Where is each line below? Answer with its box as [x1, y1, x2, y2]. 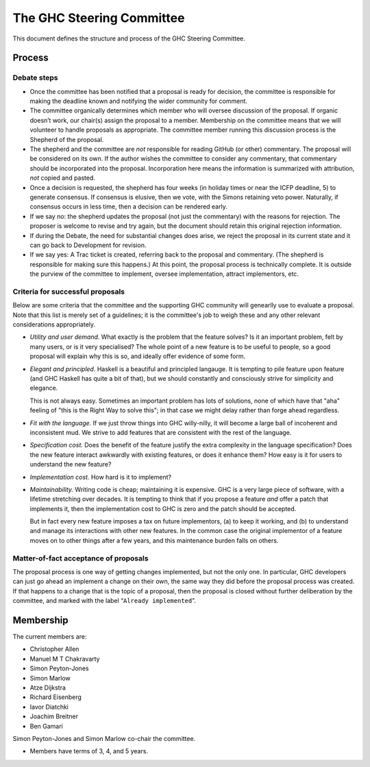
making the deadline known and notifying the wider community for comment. [29, 97, 248, 106]
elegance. [29, 384, 58, 392]
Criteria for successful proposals [12, 287, 125, 296]
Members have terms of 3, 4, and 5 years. [29, 747, 149, 755]
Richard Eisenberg [29, 693, 82, 701]
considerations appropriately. [12, 320, 96, 329]
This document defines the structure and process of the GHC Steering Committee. [12, 34, 246, 43]
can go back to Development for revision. [29, 241, 147, 249]
